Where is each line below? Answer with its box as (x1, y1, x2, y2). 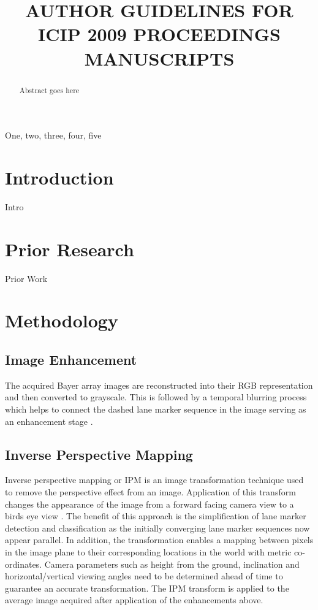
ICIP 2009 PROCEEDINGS (38, 21, 281, 47)
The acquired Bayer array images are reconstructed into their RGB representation (5, 378, 313, 391)
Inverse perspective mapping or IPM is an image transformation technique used (5, 473, 304, 486)
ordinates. (5, 557, 42, 570)
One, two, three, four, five (5, 129, 102, 142)
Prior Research (5, 236, 134, 261)
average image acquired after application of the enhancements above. (5, 593, 263, 606)
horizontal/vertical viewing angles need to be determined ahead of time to (5, 570, 283, 582)
